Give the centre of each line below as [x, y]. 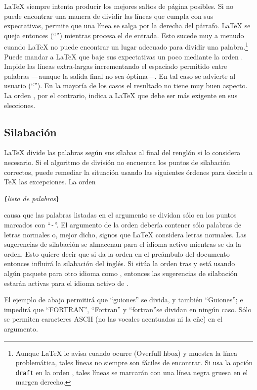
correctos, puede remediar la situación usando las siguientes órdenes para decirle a [128, 172]
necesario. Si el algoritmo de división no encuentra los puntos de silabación [117, 162]
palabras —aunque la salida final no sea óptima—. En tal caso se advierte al [120, 76]
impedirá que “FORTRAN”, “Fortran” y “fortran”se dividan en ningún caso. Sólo [128, 309]
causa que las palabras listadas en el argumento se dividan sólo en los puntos [120, 215]
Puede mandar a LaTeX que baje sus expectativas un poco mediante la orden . [124, 56]
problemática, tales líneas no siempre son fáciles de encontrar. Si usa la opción [134, 362]
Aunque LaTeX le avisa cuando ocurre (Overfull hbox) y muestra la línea [126, 353]
